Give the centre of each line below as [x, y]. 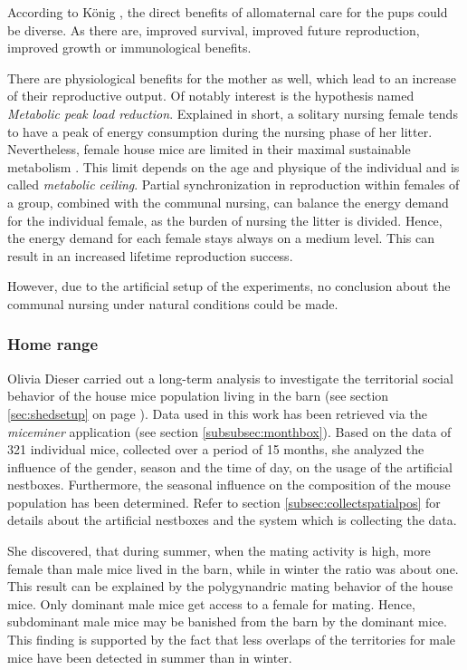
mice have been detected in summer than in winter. [150, 657]
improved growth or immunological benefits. [129, 48]
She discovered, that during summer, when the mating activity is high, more [219, 551]
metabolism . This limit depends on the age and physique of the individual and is [233, 166]
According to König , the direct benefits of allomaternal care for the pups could [228, 12]
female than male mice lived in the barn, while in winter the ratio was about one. [233, 568]
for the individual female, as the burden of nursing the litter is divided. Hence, [225, 220]
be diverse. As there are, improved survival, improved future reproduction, [214, 29]
